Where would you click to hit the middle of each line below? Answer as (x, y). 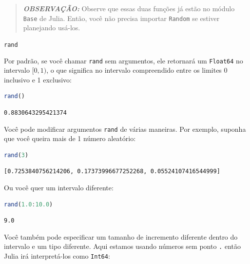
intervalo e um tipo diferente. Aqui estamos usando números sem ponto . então (122, 246)
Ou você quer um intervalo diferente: (59, 187)
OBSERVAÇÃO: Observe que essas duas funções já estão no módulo (129, 8)
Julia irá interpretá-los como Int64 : (57, 256)
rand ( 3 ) (16, 155)
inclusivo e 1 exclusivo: (38, 79)
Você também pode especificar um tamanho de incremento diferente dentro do (121, 236)
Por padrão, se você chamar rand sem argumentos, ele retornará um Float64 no (124, 60)
